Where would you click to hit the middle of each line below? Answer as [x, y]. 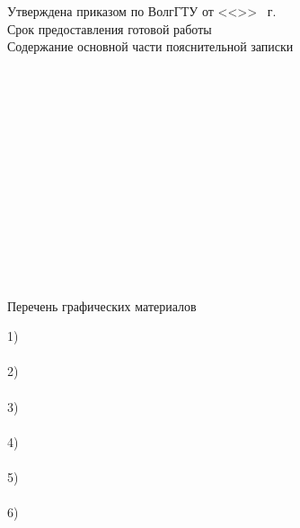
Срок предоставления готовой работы [110, 28]
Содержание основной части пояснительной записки [150, 46]
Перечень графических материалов [102, 305]
